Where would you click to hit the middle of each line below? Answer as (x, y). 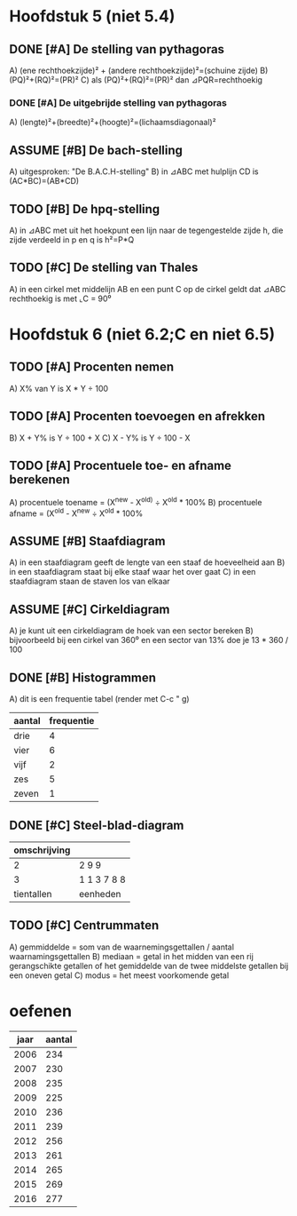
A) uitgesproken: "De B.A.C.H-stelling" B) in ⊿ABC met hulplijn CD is (134, 171)
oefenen (41, 1011)
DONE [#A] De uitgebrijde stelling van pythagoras (118, 102)
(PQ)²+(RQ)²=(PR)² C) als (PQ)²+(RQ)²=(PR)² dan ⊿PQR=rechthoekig (136, 80)
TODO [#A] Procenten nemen (92, 367)
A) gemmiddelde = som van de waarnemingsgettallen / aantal (122, 947)
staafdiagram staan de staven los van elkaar (90, 581)
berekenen (40, 479)
